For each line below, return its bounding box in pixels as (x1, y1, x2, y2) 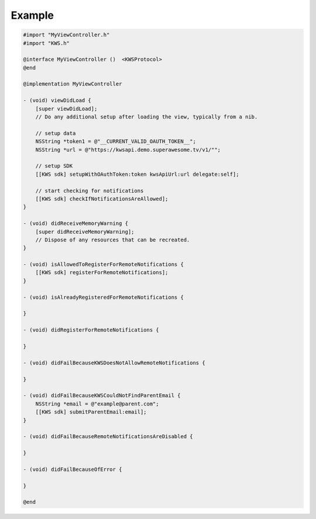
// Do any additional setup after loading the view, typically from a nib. (35, 114, 258, 120)
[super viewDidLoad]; (35, 105, 98, 112)
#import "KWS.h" (23, 40, 70, 46)
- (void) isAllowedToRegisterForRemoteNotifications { (23, 261, 184, 268)
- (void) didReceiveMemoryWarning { (23, 220, 129, 227)
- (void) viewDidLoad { (23, 97, 92, 104)
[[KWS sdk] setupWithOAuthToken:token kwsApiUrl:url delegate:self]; (35, 170, 239, 177)
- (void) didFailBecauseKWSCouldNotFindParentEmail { (23, 392, 181, 399)
